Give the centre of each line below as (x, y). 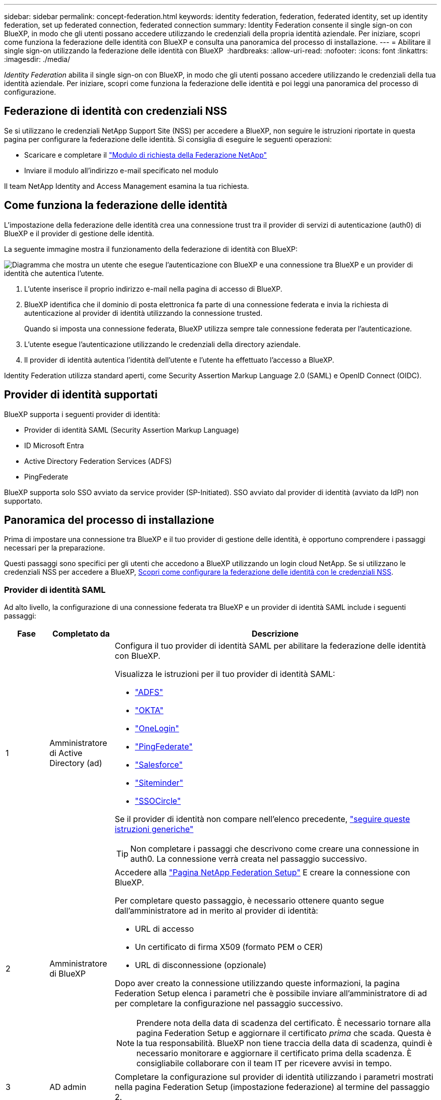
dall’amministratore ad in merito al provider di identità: (216, 911)
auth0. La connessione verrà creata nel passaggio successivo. (248, 859)
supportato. (23, 501)
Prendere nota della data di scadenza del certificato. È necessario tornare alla (284, 1023)
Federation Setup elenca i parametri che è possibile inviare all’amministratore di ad (271, 993)
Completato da (81, 634)
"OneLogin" (157, 729)
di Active (66, 753)
